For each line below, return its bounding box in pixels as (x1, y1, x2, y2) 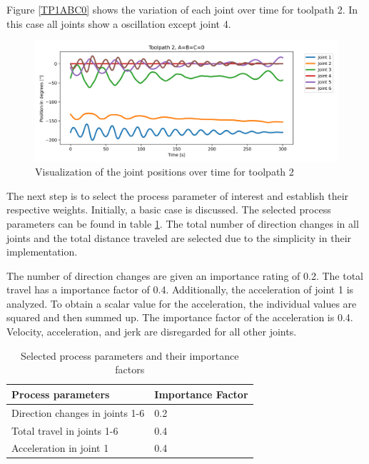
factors (115, 362, 145, 377)
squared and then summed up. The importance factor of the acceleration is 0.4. (6, 310, 353, 325)
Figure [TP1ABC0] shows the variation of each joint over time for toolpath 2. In (6, 2, 358, 16)
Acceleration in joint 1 (11, 440, 109, 455)
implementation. (6, 244, 78, 259)
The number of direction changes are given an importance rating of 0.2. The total (6, 268, 363, 283)
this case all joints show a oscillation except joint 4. (6, 16, 231, 31)
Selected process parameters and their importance (21, 348, 239, 363)
